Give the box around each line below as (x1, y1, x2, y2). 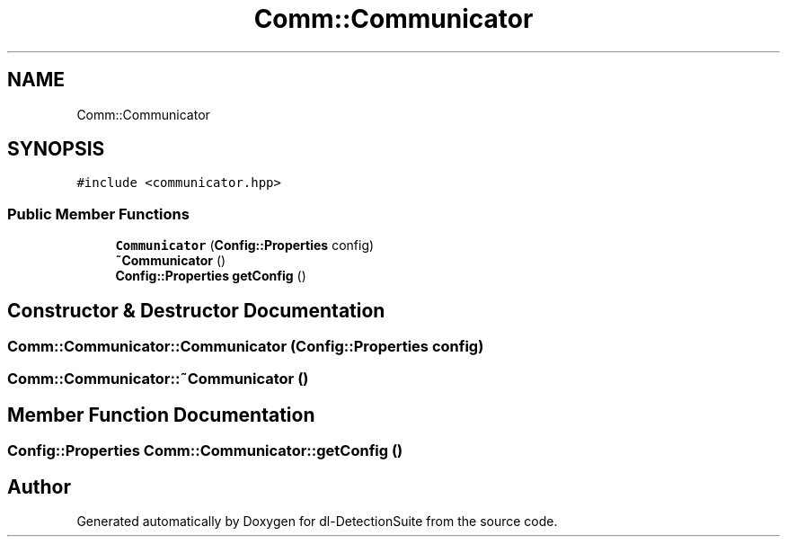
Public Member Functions (7, 204, 190, 223)
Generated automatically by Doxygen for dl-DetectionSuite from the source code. (76, 513, 558, 530)
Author (7, 475, 71, 498)
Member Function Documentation (7, 403, 315, 426)
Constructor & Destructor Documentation (7, 299, 385, 322)
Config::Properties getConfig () (115, 268, 306, 284)
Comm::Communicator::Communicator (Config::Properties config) (7, 337, 484, 356)
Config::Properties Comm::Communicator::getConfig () (7, 441, 403, 460)
